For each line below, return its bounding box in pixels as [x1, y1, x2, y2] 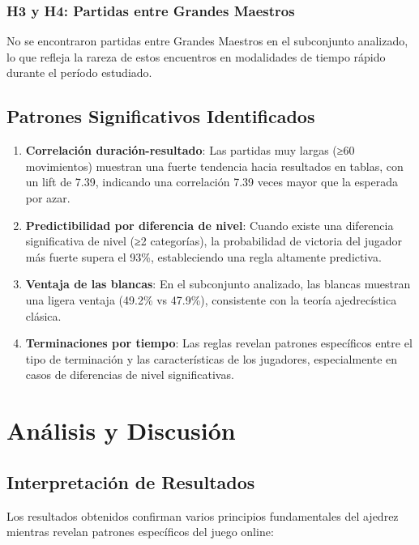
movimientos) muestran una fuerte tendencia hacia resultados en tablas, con [25, 157, 404, 174]
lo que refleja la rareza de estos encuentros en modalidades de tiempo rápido [6, 48, 386, 65]
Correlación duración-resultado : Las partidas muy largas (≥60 [25, 142, 355, 159]
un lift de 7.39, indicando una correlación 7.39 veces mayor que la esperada [25, 173, 398, 190]
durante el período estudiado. [6, 64, 152, 81]
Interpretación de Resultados [6, 469, 255, 494]
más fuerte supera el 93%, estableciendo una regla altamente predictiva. [25, 248, 382, 265]
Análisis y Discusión [6, 414, 236, 447]
